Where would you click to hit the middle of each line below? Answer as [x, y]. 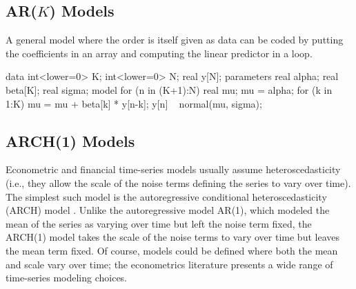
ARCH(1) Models [70, 140]
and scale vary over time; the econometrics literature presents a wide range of [169, 264]
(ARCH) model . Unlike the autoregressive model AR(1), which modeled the [168, 210]
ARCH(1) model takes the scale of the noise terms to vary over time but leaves [172, 237]
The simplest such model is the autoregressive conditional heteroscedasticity [166, 196]
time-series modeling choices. [67, 278]
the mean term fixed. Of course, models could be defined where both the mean [172, 250]
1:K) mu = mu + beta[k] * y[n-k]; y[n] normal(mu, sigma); [134, 103]
